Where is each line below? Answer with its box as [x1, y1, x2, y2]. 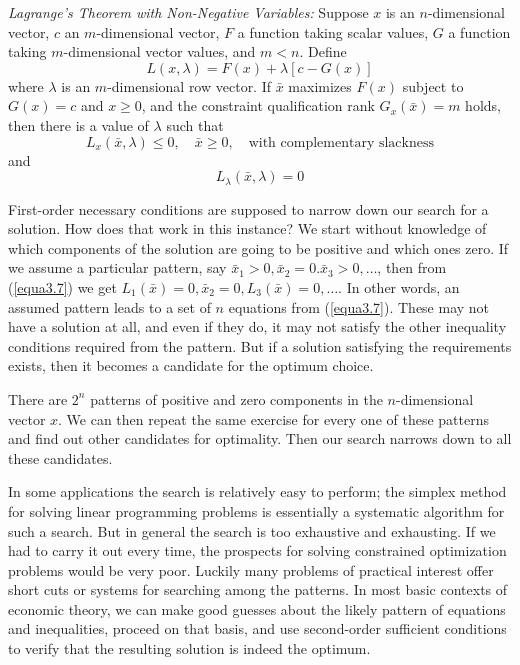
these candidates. [8, 447, 113, 468]
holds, [465, 95, 501, 116]
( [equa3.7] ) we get [8, 276, 117, 297]
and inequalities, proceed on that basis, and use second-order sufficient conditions [8, 618, 507, 639]
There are [8, 388, 68, 409]
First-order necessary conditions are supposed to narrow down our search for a [8, 198, 489, 219]
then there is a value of [8, 114, 149, 135]
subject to [402, 75, 464, 96]
